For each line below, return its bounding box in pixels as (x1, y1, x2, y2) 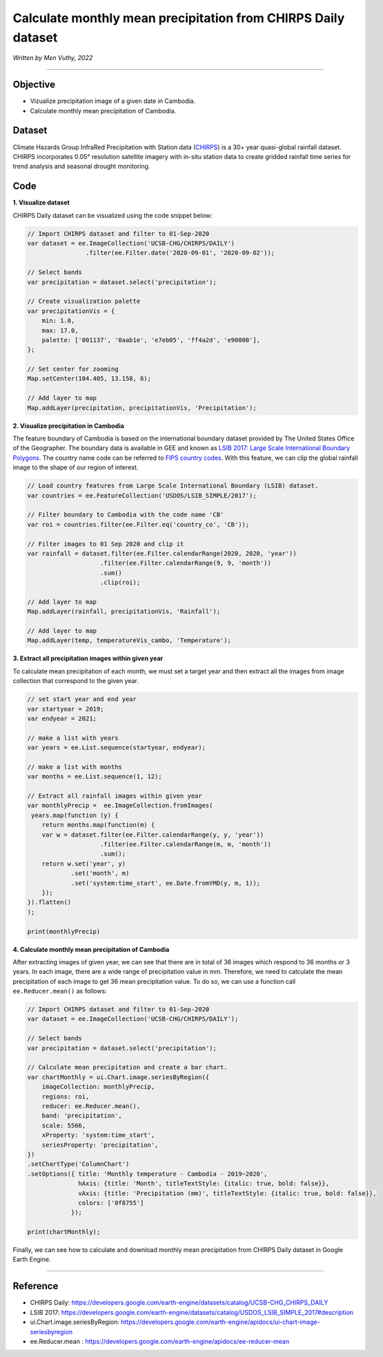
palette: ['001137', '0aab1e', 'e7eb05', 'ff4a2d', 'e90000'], (41, 336, 261, 344)
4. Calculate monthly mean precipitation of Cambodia (12, 945, 170, 953)
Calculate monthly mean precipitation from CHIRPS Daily (12, 10, 345, 26)
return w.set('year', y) (41, 859, 126, 868)
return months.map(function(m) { (41, 821, 155, 829)
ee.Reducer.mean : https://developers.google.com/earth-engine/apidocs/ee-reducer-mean (30, 1337, 290, 1345)
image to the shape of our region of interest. (12, 463, 139, 471)
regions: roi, (41, 1092, 90, 1101)
